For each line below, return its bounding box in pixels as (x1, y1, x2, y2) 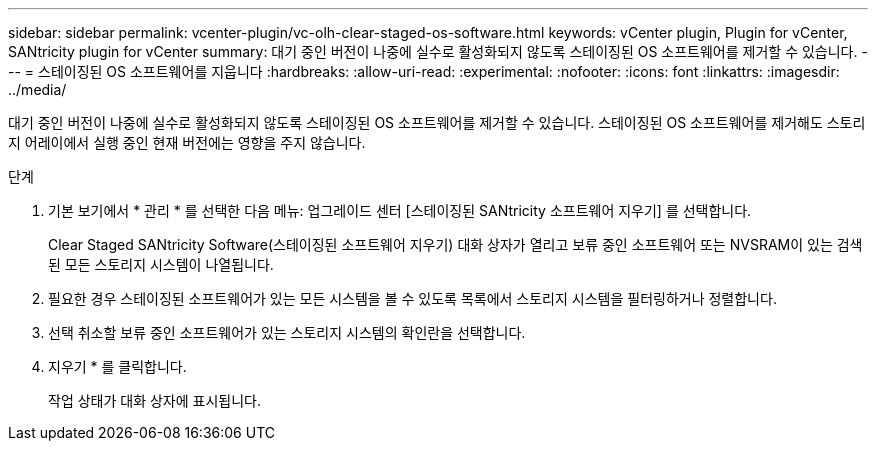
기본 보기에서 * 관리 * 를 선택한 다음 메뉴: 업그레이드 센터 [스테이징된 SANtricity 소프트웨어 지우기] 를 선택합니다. (48, 202, 752, 219)
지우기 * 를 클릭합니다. (48, 358, 187, 375)
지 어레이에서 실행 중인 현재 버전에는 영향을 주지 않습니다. (8, 134, 366, 151)
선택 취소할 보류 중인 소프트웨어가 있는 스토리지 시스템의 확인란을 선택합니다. (48, 324, 526, 341)
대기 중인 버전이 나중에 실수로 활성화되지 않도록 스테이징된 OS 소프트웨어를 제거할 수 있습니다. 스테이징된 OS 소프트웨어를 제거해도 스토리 (8, 114, 866, 131)
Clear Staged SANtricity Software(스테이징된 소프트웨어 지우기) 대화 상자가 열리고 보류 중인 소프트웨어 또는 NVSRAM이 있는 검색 (48, 236, 863, 253)
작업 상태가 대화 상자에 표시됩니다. (48, 392, 261, 409)
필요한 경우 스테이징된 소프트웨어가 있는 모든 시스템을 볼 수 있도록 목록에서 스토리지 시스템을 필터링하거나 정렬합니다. (48, 290, 777, 307)
